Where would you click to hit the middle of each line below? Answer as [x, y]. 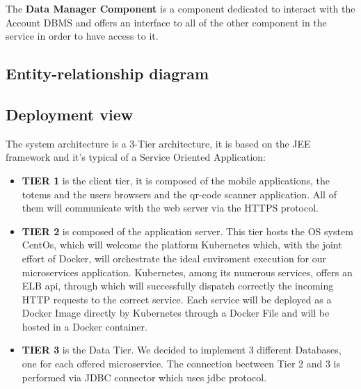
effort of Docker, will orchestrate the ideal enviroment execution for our [174, 258]
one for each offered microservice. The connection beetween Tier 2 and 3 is [181, 364]
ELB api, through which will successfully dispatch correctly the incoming [178, 286]
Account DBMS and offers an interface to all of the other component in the [166, 22]
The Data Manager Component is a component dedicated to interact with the [180, 8]
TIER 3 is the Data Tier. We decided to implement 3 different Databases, [182, 350]
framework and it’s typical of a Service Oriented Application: [136, 157]
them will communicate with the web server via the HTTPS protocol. [170, 208]
